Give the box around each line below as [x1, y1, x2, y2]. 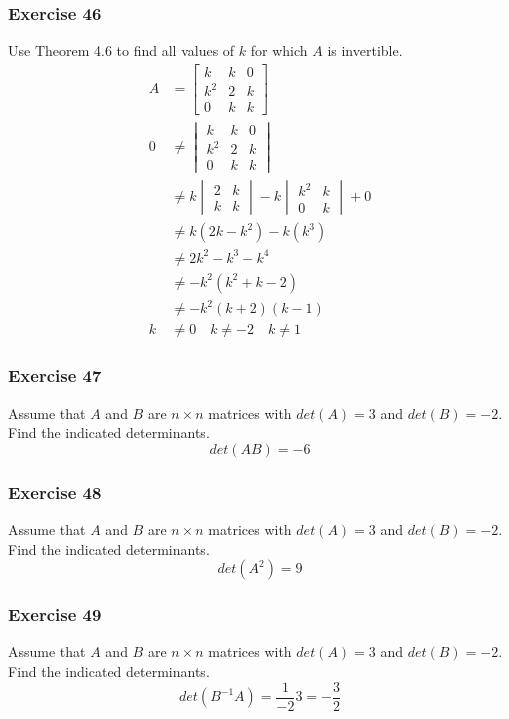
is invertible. [327, 40, 403, 61]
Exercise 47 [8, 363, 102, 388]
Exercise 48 [8, 479, 102, 504]
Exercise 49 [8, 602, 102, 627]
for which [250, 40, 308, 61]
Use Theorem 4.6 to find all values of [8, 40, 235, 61]
